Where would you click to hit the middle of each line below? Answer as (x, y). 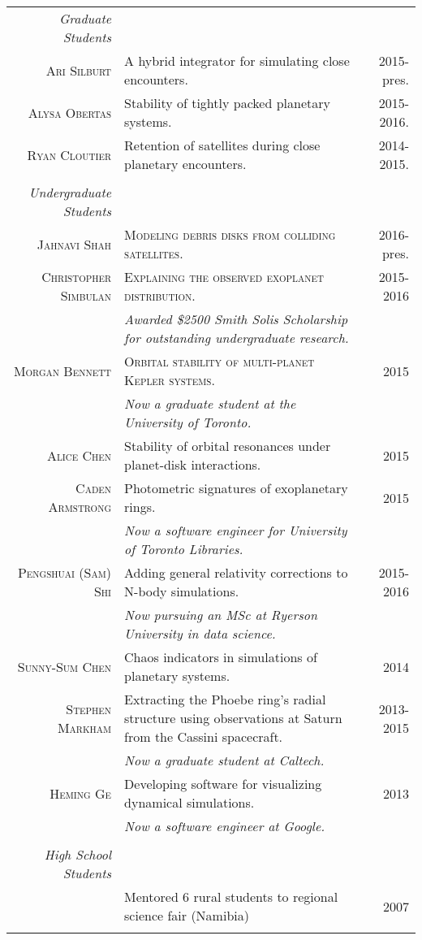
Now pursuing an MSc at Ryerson (221, 615)
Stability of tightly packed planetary (227, 103)
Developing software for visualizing (223, 784)
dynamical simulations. (189, 802)
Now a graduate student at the (210, 403)
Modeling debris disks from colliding (230, 234)
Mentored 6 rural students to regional (231, 897)
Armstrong (80, 507)
